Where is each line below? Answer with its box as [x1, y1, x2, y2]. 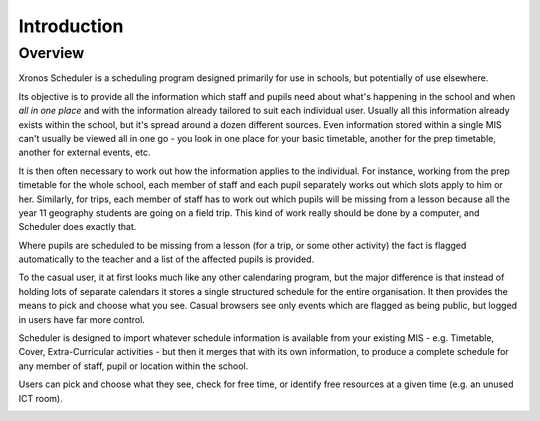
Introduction [18, 15, 124, 37]
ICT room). [18, 392, 64, 404]
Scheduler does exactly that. [18, 221, 137, 233]
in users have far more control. [18, 313, 145, 325]
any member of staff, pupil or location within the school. [18, 360, 249, 372]
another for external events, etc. [18, 146, 151, 159]
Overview [18, 44, 85, 62]
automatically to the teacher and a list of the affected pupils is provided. [18, 253, 315, 265]
